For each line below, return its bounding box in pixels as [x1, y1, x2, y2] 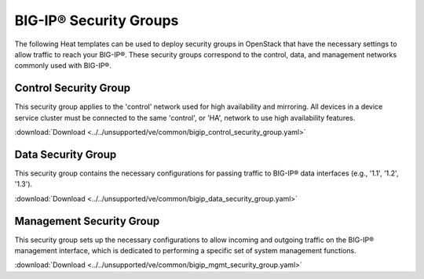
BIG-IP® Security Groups [14, 12, 179, 29]
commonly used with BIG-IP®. [14, 61, 111, 71]
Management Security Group [14, 214, 160, 227]
